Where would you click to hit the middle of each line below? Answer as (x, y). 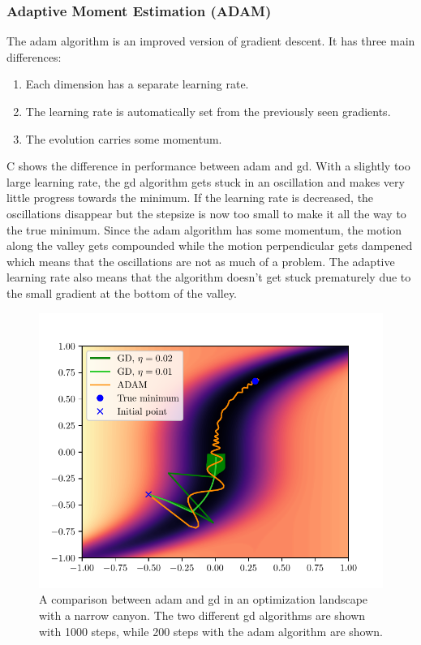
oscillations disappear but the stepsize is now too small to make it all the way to (206, 213)
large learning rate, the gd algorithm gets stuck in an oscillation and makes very (206, 181)
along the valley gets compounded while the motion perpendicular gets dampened (210, 245)
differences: (34, 56)
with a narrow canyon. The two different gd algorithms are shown (202, 615)
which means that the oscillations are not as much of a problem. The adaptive (201, 261)
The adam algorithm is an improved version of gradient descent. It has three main (211, 41)
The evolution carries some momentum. (124, 138)
